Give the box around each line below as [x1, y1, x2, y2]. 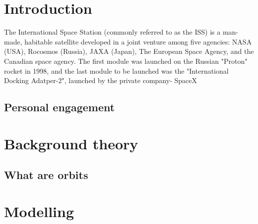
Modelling [4, 201, 74, 221]
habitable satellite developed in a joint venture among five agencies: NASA [24, 36, 252, 46]
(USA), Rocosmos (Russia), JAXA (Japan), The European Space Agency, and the [4, 46, 254, 56]
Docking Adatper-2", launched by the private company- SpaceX [4, 75, 197, 86]
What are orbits [4, 167, 88, 182]
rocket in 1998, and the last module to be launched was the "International [4, 65, 229, 76]
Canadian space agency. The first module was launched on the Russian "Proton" [4, 55, 248, 66]
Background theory [4, 133, 138, 153]
